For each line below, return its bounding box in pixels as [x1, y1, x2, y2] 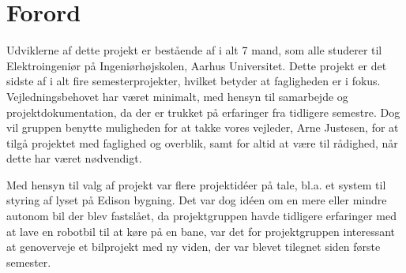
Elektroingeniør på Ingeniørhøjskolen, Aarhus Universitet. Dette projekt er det [6, 57, 387, 73]
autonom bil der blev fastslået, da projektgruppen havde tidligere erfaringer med [6, 208, 397, 224]
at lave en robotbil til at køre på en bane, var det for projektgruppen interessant [6, 223, 396, 239]
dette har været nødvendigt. [6, 150, 142, 166]
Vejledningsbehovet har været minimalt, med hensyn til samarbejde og [6, 88, 348, 104]
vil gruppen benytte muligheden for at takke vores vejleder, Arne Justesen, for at [6, 119, 399, 136]
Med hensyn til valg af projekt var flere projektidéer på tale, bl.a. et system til [6, 176, 386, 193]
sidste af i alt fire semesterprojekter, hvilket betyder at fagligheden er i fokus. [6, 73, 381, 89]
